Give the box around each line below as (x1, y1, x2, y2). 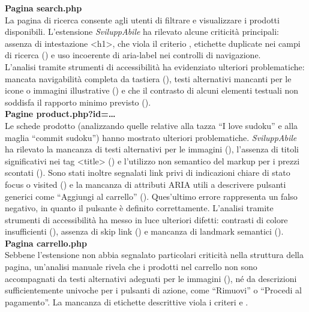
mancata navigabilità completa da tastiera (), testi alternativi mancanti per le (5, 72, 292, 85)
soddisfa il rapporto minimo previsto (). (5, 95, 151, 108)
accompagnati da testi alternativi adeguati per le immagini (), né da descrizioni (5, 272, 297, 284)
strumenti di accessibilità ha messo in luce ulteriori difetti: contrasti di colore (5, 213, 288, 226)
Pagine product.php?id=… (5, 107, 116, 120)
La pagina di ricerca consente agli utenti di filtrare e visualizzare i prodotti (5, 13, 280, 26)
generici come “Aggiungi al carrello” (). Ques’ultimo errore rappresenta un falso (5, 190, 298, 202)
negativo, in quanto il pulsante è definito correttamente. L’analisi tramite (5, 202, 274, 214)
